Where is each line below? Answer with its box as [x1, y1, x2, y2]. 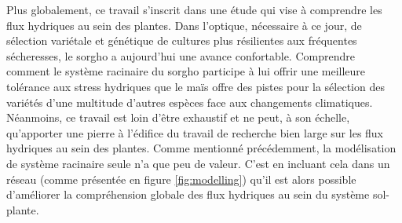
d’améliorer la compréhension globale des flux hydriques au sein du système [6, 186, 370, 203]
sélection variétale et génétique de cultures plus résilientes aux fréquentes [6, 32, 357, 49]
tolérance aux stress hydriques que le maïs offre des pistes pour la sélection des [6, 78, 385, 94]
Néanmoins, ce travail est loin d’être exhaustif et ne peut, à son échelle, [6, 109, 350, 126]
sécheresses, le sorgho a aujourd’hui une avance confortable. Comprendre [6, 47, 355, 64]
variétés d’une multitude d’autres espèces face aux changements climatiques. [6, 93, 373, 110]
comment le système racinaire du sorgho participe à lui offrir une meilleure [6, 63, 366, 79]
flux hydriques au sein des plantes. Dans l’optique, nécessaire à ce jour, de [6, 16, 362, 33]
